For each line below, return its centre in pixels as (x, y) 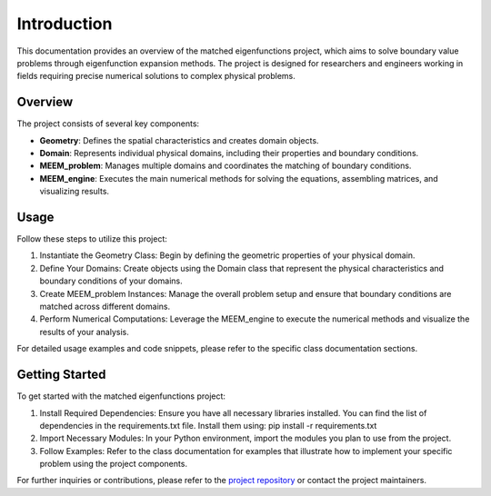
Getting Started (61, 375)
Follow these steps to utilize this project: (92, 239)
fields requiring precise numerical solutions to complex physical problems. (156, 76)
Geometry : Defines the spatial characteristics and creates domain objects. (179, 140)
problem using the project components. (114, 464)
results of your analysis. (84, 332)
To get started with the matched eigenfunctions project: (121, 396)
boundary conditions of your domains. (111, 281)
